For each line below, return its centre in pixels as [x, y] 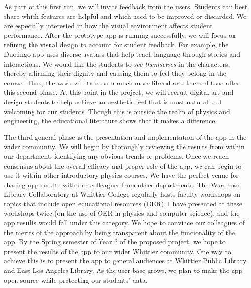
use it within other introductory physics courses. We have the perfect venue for [121, 175]
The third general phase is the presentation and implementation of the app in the [125, 137]
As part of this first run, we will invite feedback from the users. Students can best [126, 6]
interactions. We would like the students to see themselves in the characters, [117, 63]
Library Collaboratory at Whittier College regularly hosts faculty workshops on [122, 194]
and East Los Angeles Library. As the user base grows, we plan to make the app [123, 270]
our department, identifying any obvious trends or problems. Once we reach [117, 156]
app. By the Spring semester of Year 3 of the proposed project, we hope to [115, 242]
